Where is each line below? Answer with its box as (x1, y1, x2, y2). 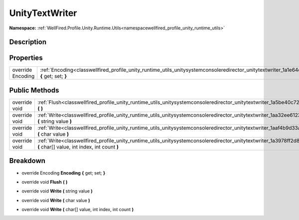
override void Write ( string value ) (21, 188, 93, 194)
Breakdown (9, 157, 46, 165)
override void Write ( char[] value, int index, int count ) (21, 207, 134, 213)
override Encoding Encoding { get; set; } (21, 170, 106, 176)
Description (9, 38, 47, 46)
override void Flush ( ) (21, 179, 68, 185)
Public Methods (9, 86, 59, 94)
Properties (9, 54, 43, 62)
